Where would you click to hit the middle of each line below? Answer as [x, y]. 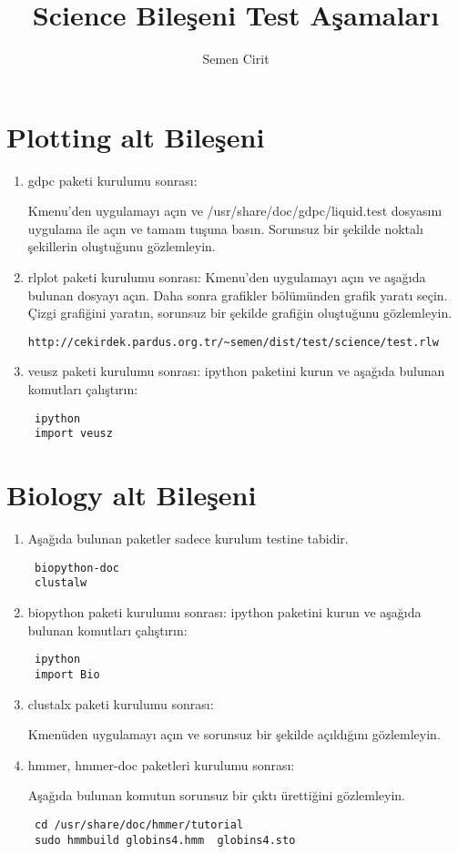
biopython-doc [77, 568]
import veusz [73, 434]
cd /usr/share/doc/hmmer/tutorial [139, 824]
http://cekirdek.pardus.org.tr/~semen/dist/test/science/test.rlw [233, 342]
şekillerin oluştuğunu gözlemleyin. [122, 246]
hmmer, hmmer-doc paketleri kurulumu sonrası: [161, 764]
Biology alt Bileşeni [132, 495]
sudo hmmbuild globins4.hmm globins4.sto [165, 840]
